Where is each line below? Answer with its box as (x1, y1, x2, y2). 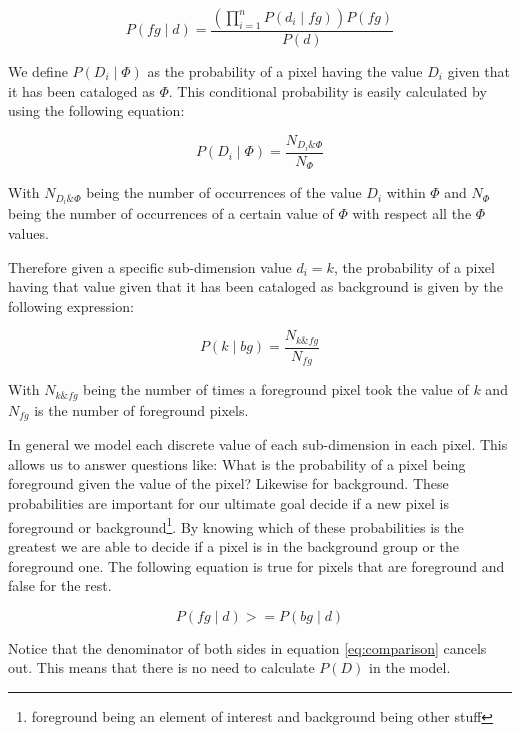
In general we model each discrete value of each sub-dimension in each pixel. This (8, 434, 508, 455)
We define (8, 61, 68, 82)
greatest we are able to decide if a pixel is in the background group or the (8, 535, 460, 556)
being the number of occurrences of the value (86, 182, 362, 203)
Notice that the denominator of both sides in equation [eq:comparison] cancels (8, 637, 487, 658)
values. (8, 223, 49, 244)
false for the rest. (8, 575, 112, 596)
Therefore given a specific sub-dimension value (8, 256, 292, 277)
